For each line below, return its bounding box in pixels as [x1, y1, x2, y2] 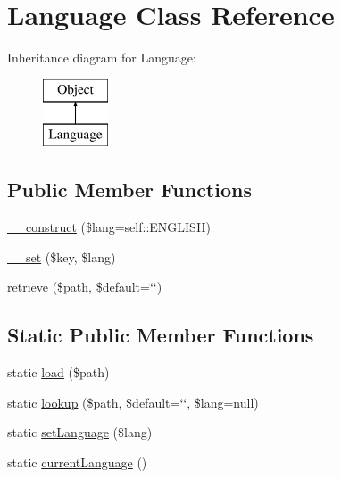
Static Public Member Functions [7, 321, 314, 349]
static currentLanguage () [7, 452, 147, 471]
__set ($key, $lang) [7, 247, 116, 266]
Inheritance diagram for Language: [7, 48, 196, 67]
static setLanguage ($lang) [7, 423, 153, 441]
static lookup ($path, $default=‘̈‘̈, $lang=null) [7, 392, 259, 411]
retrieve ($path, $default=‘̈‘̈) [7, 277, 162, 296]
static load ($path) [7, 363, 110, 382]
